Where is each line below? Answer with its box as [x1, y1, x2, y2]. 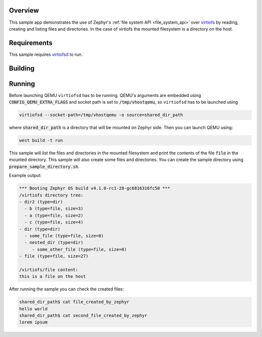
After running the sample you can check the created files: [9, 286, 124, 292]
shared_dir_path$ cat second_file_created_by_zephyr [19, 313, 147, 319]
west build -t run [19, 138, 63, 143]
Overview [9, 6, 39, 15]
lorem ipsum [19, 320, 48, 325]
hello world [19, 306, 48, 311]
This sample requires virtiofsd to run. [9, 51, 83, 57]
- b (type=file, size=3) [24, 206, 83, 211]
